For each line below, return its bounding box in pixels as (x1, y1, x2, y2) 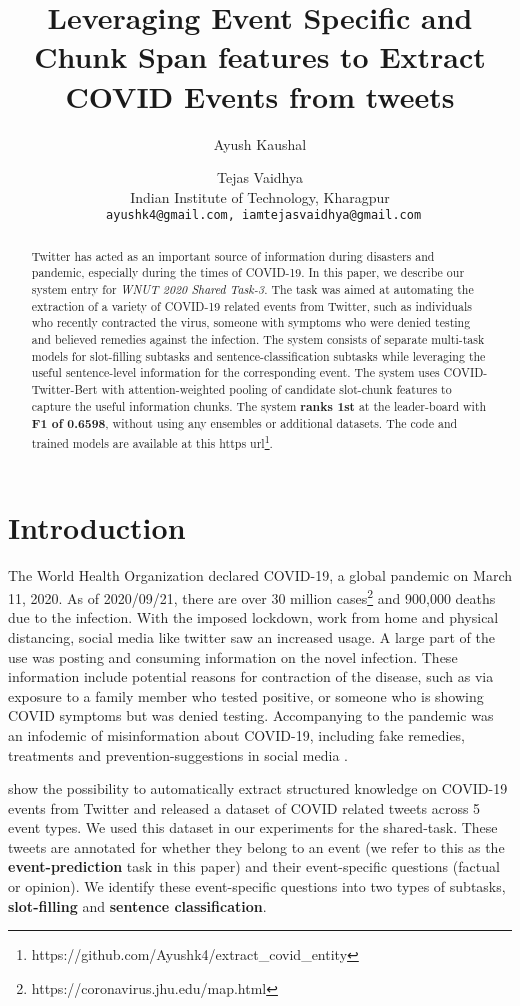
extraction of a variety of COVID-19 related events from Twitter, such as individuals (31, 297, 472, 314)
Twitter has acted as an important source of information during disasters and (31, 247, 435, 264)
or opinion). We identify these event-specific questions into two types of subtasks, (8, 876, 506, 897)
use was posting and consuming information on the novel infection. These (8, 646, 458, 667)
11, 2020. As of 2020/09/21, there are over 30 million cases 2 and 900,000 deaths (8, 585, 496, 608)
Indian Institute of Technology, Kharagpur (130, 186, 390, 207)
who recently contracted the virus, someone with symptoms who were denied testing (31, 314, 471, 331)
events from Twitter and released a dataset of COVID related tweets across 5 (8, 797, 481, 818)
